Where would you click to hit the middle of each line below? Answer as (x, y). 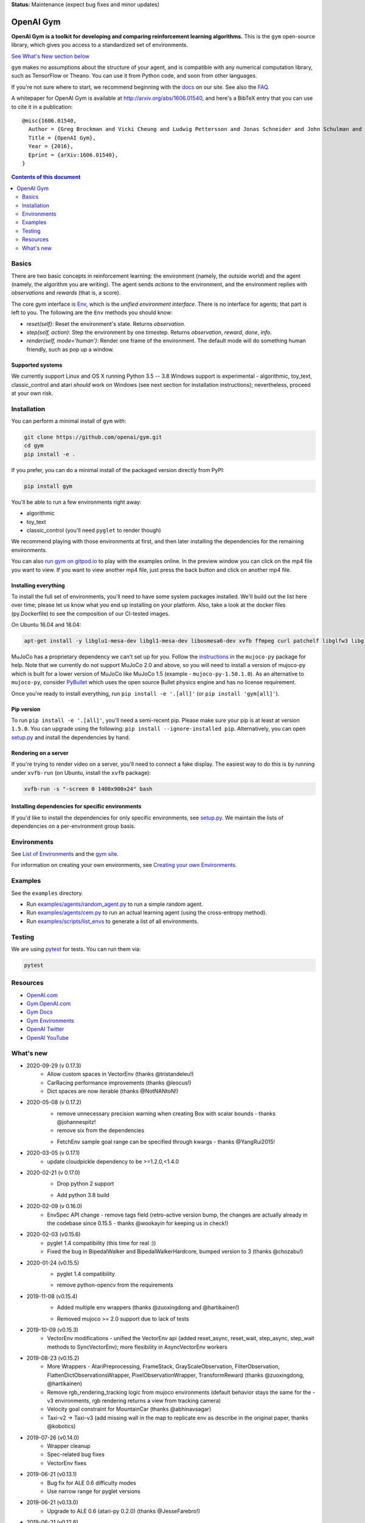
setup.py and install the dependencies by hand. (71, 737)
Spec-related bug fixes (76, 1454)
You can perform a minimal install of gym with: (69, 421)
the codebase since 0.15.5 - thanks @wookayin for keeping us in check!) (138, 1223)
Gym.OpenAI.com (49, 1004)
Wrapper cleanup (69, 1446)
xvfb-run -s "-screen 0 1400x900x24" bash (88, 789)
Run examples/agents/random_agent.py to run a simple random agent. (115, 904)
